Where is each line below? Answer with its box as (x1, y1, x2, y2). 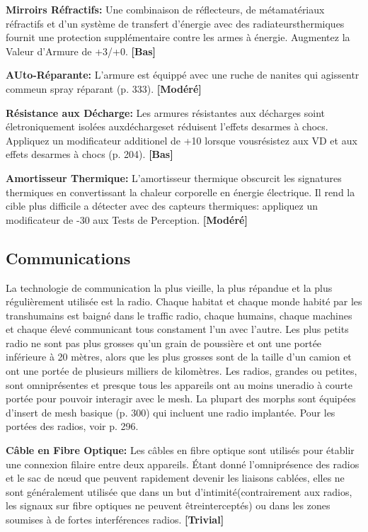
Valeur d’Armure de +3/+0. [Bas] (6, 43, 156, 58)
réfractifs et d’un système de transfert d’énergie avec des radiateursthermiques (6, 16, 345, 30)
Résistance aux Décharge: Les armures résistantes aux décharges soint (6, 105, 326, 120)
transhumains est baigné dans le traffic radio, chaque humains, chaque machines (6, 307, 352, 322)
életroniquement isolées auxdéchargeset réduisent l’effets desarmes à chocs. (6, 119, 328, 134)
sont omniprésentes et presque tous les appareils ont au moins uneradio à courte (6, 377, 352, 392)
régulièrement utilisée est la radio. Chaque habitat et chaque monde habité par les (6, 294, 362, 309)
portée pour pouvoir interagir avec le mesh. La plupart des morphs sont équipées (6, 391, 356, 406)
